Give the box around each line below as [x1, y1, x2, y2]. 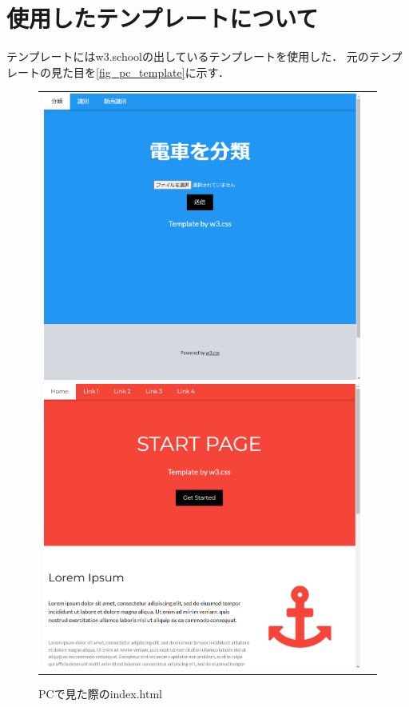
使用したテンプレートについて [6, 2, 319, 34]
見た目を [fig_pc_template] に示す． [50, 63, 230, 80]
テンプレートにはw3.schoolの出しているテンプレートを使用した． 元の [6, 48, 369, 65]
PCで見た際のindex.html [38, 685, 162, 702]
